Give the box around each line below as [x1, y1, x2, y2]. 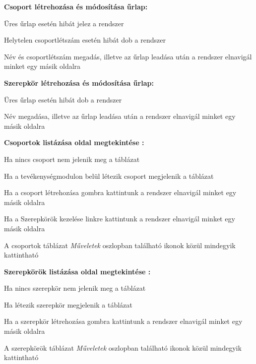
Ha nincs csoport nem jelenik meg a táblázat [4, 154, 140, 164]
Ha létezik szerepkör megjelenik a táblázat [4, 299, 132, 310]
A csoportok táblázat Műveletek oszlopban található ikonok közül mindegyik [4, 240, 236, 250]
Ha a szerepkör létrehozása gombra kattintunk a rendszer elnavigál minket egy [4, 316, 243, 326]
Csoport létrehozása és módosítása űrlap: [4, 1, 148, 11]
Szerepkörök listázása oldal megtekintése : [4, 266, 151, 276]
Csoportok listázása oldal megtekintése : [4, 137, 144, 148]
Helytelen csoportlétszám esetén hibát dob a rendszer [4, 35, 166, 45]
